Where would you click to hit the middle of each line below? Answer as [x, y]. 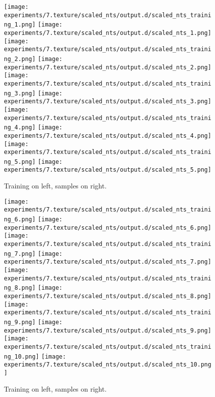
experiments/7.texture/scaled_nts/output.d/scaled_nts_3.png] [108, 102]
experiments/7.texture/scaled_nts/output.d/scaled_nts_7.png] [108, 262]
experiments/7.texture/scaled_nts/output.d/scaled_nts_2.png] [108, 67]
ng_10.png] [22, 356]
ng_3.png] [20, 93]
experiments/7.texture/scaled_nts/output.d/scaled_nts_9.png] [108, 330]
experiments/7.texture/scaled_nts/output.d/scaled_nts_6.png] [108, 228]
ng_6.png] [20, 220]
